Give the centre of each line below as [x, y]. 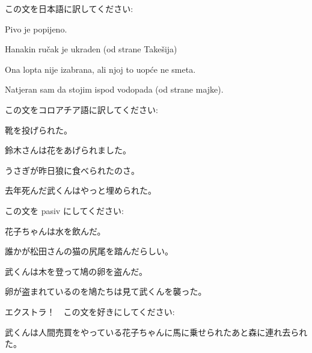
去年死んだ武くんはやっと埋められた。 [81, 190]
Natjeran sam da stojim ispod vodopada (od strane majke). [114, 89]
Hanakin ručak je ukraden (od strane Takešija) [91, 49]
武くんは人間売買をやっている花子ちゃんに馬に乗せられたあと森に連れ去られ [156, 332]
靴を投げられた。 [38, 130]
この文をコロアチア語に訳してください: [81, 109]
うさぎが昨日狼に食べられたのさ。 [72, 170]
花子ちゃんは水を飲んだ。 [55, 231]
